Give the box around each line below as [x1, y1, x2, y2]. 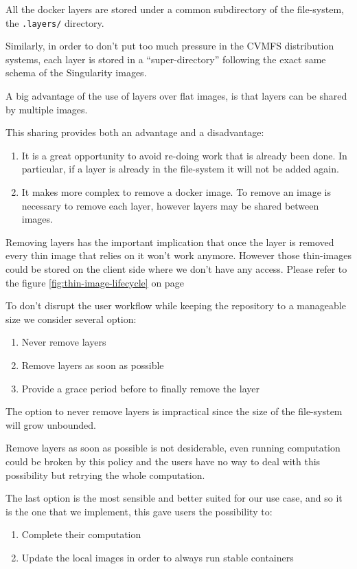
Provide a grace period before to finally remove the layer [21, 381, 260, 395]
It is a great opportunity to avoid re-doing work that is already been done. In [21, 148, 347, 162]
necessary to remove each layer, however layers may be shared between [21, 198, 319, 212]
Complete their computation [21, 527, 141, 542]
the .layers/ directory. [5, 15, 104, 30]
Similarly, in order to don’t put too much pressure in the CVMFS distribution [5, 38, 334, 53]
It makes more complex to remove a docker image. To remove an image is [21, 185, 331, 199]
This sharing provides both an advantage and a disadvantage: [5, 125, 264, 140]
